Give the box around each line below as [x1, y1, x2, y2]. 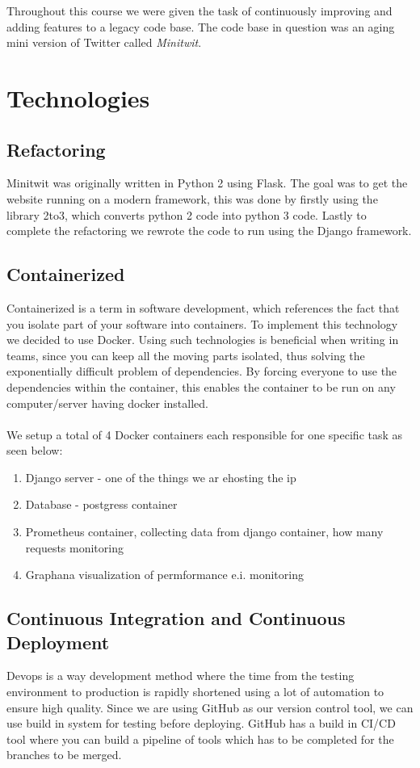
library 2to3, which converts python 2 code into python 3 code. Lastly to [6, 206, 367, 223]
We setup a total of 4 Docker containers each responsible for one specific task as [6, 426, 403, 443]
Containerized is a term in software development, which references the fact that [6, 299, 400, 316]
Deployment [6, 629, 110, 654]
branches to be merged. [6, 746, 122, 763]
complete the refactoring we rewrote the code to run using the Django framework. [6, 222, 412, 239]
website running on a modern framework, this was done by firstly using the [6, 190, 378, 207]
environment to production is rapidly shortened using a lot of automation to [6, 683, 384, 700]
